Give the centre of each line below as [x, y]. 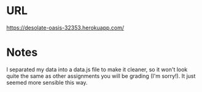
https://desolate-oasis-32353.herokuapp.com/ [65, 28]
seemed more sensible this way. [47, 82]
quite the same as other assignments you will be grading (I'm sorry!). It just [101, 76]
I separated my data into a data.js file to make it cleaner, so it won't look [97, 69]
